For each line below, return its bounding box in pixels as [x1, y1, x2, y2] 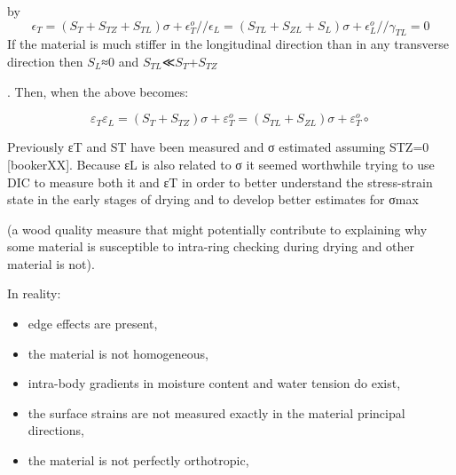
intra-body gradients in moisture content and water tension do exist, [28, 374, 401, 392]
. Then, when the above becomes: [7, 82, 189, 100]
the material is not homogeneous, [28, 344, 208, 362]
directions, [28, 421, 84, 439]
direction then [7, 51, 83, 70]
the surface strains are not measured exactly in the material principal [28, 403, 405, 422]
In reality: [7, 284, 61, 303]
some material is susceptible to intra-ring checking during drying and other [7, 237, 415, 256]
